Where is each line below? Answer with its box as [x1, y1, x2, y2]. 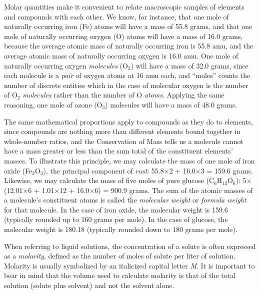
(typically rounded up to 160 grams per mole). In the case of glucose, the [4, 214, 228, 224]
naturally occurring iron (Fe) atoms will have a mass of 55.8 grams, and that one [4, 21, 252, 31]
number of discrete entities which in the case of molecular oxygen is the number [4, 79, 248, 90]
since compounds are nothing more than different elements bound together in [4, 126, 240, 136]
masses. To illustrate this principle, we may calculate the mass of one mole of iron [4, 155, 255, 165]
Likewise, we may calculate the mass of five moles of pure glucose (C [4, 175, 214, 185]
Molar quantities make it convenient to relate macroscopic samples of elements [4, 1, 244, 11]
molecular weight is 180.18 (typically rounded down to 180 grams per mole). [4, 224, 237, 234]
